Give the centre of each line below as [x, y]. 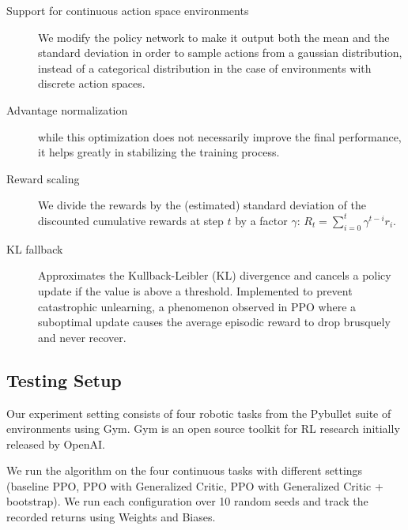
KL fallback [35, 248]
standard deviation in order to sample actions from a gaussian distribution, [220, 53]
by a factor [261, 220]
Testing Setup [64, 380]
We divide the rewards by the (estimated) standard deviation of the [202, 205]
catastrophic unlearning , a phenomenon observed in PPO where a [197, 306]
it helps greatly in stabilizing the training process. [159, 152]
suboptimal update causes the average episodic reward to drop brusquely [214, 322]
